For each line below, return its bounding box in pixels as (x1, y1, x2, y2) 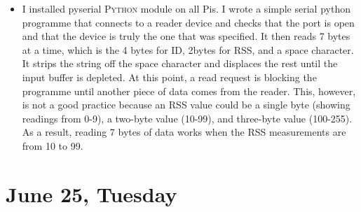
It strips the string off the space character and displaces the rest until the (22, 56, 338, 71)
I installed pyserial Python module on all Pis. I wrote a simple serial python (22, 1, 350, 15)
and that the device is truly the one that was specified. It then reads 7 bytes (22, 29, 350, 43)
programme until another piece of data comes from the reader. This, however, (22, 83, 356, 98)
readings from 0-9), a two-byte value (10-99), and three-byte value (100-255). (22, 111, 353, 125)
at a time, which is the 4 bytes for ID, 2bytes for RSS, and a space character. (22, 42, 354, 57)
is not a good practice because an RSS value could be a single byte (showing (22, 97, 350, 112)
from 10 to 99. (22, 138, 83, 153)
